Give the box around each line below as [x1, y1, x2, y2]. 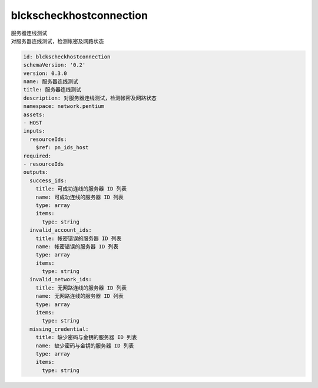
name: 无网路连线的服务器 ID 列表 [35, 292, 124, 300]
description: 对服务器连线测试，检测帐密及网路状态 [23, 94, 157, 101]
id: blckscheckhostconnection [23, 53, 111, 60]
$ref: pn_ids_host [35, 144, 89, 151]
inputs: [23, 127, 45, 134]
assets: [23, 111, 45, 118]
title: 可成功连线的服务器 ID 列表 [35, 186, 127, 192]
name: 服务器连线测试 [23, 78, 79, 85]
